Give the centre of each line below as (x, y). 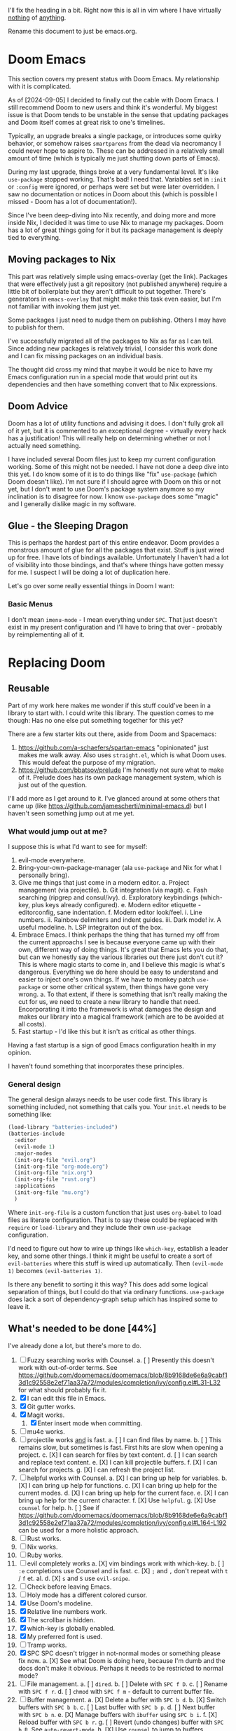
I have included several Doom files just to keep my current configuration (112, 459)
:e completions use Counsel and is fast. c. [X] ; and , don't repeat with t (123, 1570)
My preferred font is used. (65, 1636)
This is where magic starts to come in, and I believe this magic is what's (122, 964)
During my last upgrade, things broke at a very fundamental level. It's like (113, 172)
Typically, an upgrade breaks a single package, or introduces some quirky (114, 135)
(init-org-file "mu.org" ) (52, 1193)
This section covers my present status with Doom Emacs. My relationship (114, 79)
